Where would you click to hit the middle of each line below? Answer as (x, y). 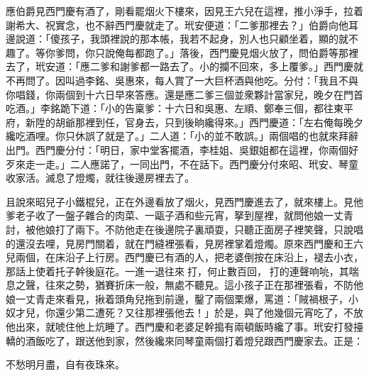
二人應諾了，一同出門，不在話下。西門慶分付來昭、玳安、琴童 (214, 164)
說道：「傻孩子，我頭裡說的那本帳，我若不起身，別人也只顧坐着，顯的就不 (187, 39)
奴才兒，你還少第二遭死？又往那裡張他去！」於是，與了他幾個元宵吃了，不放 (184, 313)
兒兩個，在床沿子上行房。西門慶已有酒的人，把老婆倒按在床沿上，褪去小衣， (184, 257)
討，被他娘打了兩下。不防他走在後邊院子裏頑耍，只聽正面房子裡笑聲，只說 (180, 229)
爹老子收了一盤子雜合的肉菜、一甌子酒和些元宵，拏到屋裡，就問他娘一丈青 (180, 215)
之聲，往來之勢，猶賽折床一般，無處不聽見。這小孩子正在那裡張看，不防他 (189, 285)
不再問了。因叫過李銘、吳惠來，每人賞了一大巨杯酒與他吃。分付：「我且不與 (182, 80)
